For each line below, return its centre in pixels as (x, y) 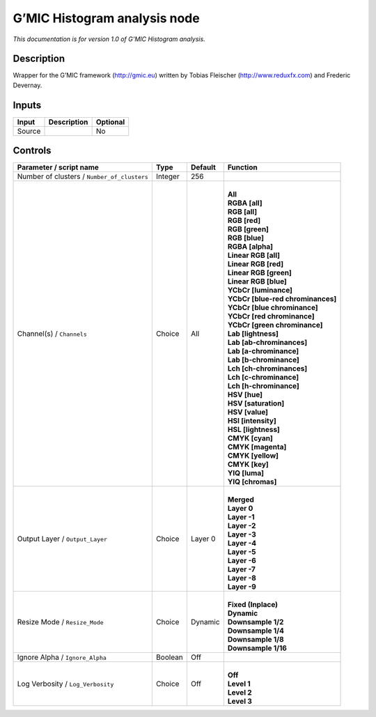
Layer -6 (242, 561)
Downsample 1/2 (256, 622)
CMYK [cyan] (250, 438)
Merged (241, 500)
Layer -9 (242, 587)
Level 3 (240, 702)
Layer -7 (241, 569)
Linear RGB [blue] (257, 282)
